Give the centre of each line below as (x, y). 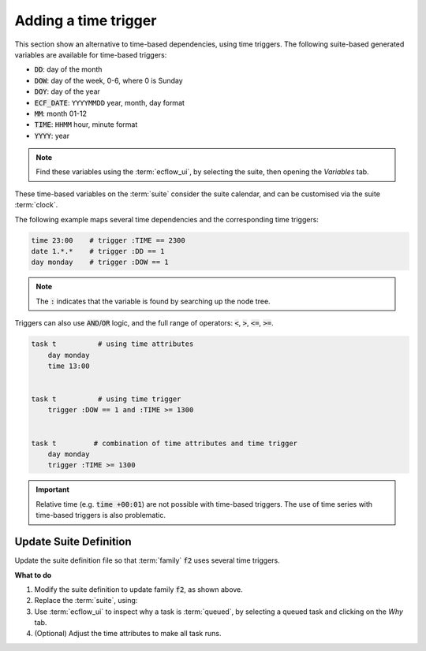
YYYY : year (52, 136)
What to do (33, 575)
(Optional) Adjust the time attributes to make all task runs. (128, 634)
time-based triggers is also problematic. (101, 515)
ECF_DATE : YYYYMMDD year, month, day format (110, 102)
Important (53, 489)
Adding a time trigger (86, 20)
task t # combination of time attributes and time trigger (164, 443)
